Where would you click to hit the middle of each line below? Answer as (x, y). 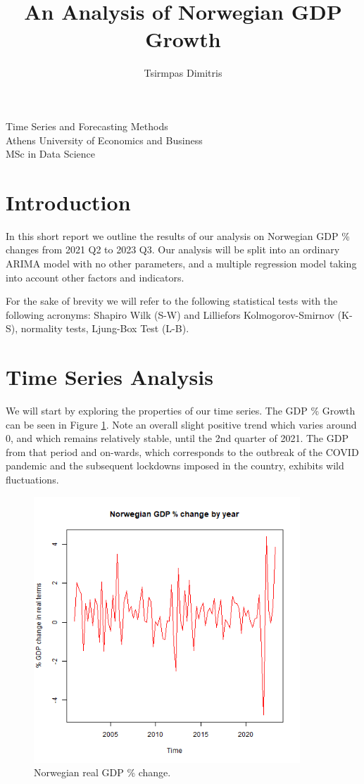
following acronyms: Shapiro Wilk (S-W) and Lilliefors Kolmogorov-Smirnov (170, 314)
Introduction (68, 202)
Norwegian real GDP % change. (102, 772)
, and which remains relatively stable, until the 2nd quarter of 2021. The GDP (180, 438)
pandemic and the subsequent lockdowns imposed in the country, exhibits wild (175, 466)
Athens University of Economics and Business (104, 140)
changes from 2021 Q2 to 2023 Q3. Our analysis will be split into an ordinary (173, 249)
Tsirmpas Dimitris (183, 73)
